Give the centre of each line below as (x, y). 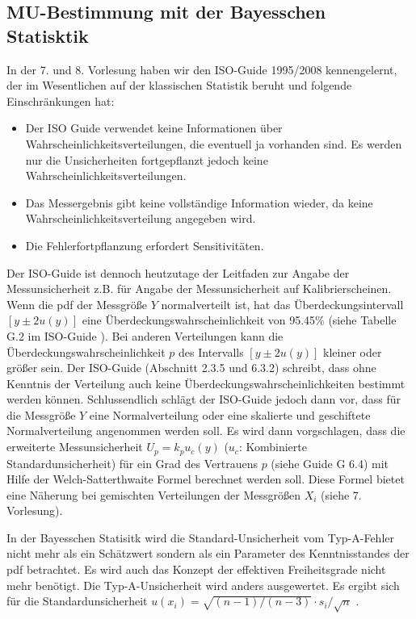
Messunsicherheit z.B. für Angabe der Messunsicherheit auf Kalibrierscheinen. (199, 289)
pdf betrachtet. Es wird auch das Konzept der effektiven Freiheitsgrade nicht (196, 569)
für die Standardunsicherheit (77, 601)
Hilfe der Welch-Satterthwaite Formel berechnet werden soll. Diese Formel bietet (206, 479)
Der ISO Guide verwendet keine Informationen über (154, 128)
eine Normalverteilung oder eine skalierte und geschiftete (230, 414)
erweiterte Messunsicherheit (75, 447)
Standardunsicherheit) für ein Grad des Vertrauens (132, 463)
